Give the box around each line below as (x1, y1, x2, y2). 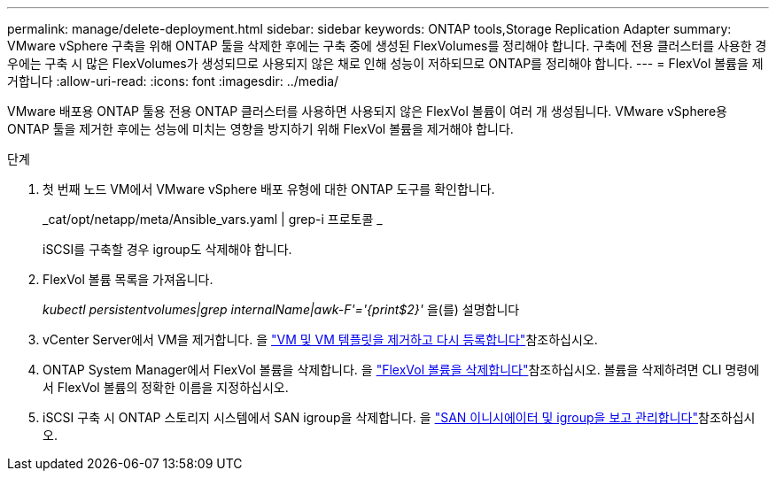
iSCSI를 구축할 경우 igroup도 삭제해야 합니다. (43, 242, 292, 257)
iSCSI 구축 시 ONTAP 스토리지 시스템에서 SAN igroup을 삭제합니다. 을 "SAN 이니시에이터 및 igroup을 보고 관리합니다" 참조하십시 (43, 410, 756, 425)
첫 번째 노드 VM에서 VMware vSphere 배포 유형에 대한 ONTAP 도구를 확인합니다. (43, 181, 495, 197)
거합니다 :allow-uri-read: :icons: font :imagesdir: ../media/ (7, 73, 339, 89)
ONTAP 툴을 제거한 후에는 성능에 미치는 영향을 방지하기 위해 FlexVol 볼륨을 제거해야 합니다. (7, 121, 514, 136)
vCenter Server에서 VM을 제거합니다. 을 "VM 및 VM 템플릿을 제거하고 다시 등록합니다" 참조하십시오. (43, 332, 598, 347)
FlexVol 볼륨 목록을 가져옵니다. (43, 272, 213, 287)
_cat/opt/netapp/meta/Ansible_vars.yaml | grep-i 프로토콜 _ (43, 212, 383, 227)
